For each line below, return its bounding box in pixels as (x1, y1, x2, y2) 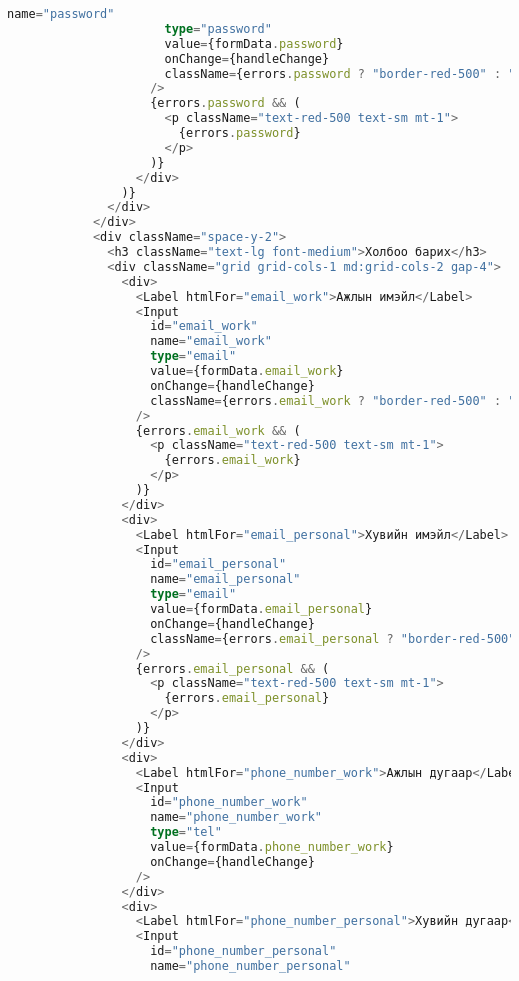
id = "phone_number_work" (150, 795, 308, 810)
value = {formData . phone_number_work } (150, 840, 394, 854)
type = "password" (164, 21, 272, 36)
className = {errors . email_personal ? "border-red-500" (150, 631, 516, 646)
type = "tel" (150, 825, 222, 840)
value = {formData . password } (164, 36, 344, 51)
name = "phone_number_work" (150, 810, 323, 825)
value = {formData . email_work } (150, 364, 344, 378)
